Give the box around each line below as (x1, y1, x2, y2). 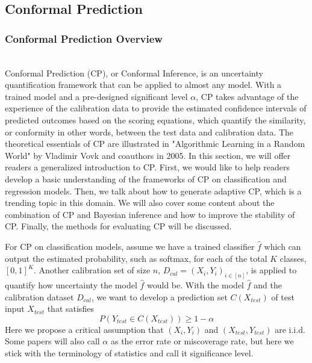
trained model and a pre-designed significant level (5, 90, 188, 102)
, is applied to (246, 264, 297, 276)
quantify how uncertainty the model (5, 278, 137, 291)
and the (254, 278, 282, 291)
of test (271, 290, 295, 303)
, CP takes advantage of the (196, 90, 299, 102)
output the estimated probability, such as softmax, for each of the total (5, 252, 267, 264)
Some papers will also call (5, 335, 100, 347)
